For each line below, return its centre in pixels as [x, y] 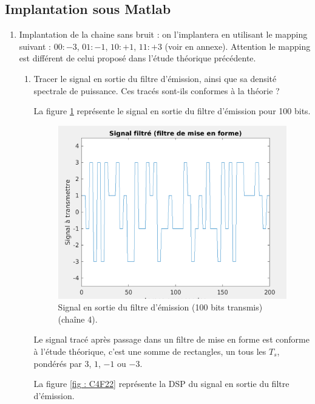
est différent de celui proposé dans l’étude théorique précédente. [137, 58]
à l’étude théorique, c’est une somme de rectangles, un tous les [150, 351]
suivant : [35, 46]
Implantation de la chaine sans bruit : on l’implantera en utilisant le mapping [163, 34]
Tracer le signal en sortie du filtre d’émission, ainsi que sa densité [155, 78]
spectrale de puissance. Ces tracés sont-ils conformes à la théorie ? [157, 90]
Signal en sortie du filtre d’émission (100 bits [141, 307]
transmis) [245, 307]
